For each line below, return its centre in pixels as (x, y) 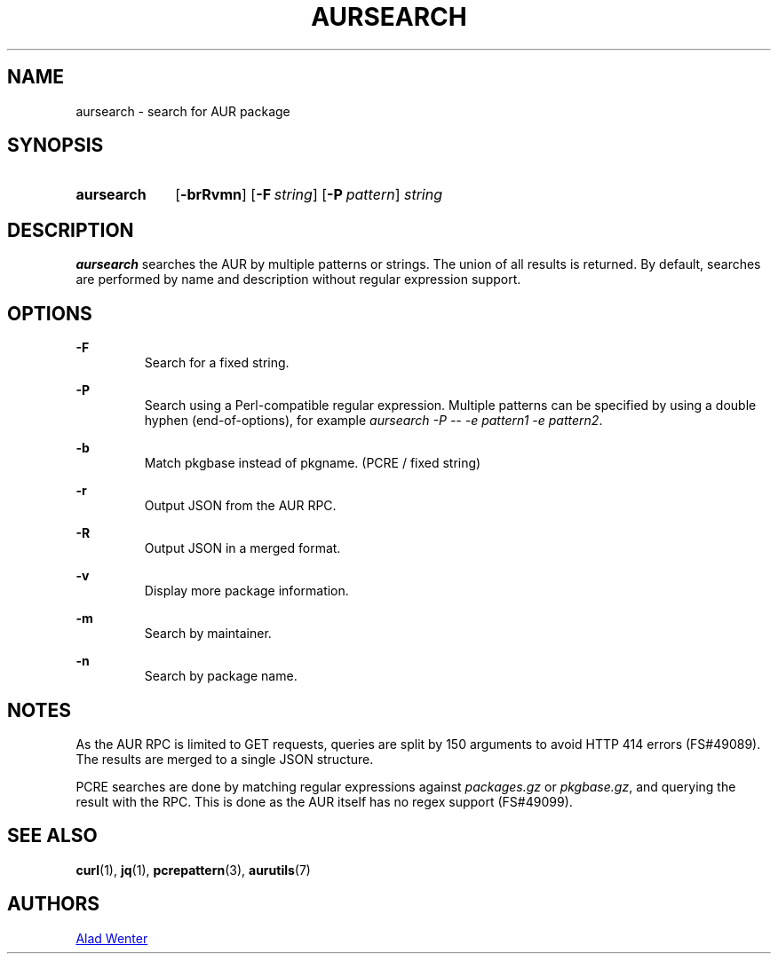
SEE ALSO (52, 836)
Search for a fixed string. (217, 363)
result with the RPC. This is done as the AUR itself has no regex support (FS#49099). (324, 801)
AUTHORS (54, 904)
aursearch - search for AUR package (183, 111)
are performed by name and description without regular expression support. (298, 280)
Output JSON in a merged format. (242, 548)
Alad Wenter (112, 938)
